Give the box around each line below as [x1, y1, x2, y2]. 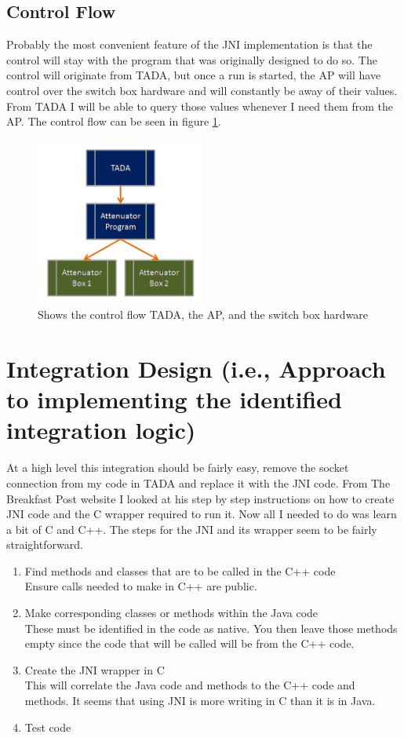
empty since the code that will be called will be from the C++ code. [24, 635, 355, 652]
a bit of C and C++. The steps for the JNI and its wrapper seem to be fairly [6, 521, 377, 537]
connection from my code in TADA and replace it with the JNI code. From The [6, 474, 391, 491]
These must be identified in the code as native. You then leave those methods [24, 619, 398, 636]
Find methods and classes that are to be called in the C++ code [24, 562, 336, 579]
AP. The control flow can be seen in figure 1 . [6, 113, 221, 130]
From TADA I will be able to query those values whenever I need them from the [6, 97, 393, 114]
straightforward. [6, 536, 83, 553]
